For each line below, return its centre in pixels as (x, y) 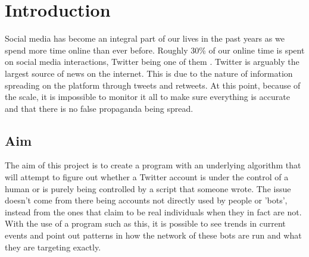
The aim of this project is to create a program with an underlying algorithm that (153, 165)
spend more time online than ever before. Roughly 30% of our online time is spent (155, 50)
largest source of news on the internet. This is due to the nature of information (149, 73)
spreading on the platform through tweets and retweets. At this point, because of (153, 85)
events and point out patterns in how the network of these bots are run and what (153, 235)
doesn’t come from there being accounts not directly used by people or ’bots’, (146, 200)
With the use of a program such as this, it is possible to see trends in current (145, 223)
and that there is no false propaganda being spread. (99, 108)
